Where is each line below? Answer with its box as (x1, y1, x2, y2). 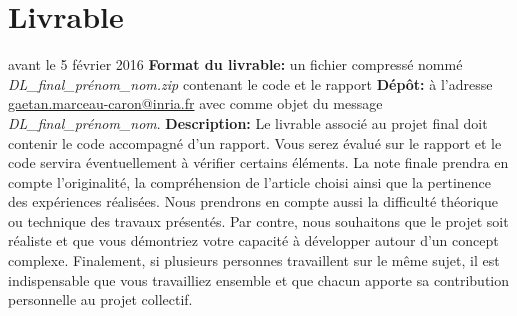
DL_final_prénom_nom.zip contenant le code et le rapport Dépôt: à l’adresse (8, 73, 493, 94)
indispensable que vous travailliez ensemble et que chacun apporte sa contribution (8, 269, 510, 290)
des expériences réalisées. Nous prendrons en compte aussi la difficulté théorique (8, 191, 498, 212)
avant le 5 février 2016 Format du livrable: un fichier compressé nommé (8, 54, 463, 75)
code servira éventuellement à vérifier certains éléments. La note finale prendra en (8, 152, 509, 173)
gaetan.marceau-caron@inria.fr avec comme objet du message (8, 93, 383, 114)
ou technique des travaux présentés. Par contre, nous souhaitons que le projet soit (8, 210, 509, 231)
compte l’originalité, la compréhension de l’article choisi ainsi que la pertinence (8, 171, 491, 192)
